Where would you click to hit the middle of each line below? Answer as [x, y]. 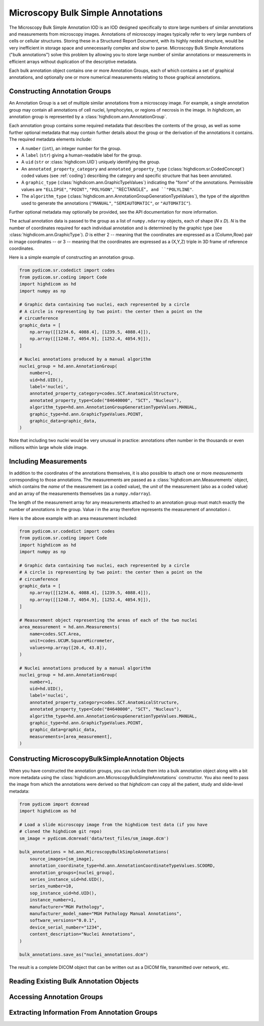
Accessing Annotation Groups [56, 997]
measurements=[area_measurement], [71, 736]
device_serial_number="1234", [66, 927]
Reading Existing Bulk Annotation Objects [74, 981]
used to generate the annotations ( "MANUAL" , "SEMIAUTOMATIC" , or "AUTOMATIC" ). [106, 203]
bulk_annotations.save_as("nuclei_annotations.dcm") [84, 955]
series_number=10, [52, 886]
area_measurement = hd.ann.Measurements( [70, 627]
